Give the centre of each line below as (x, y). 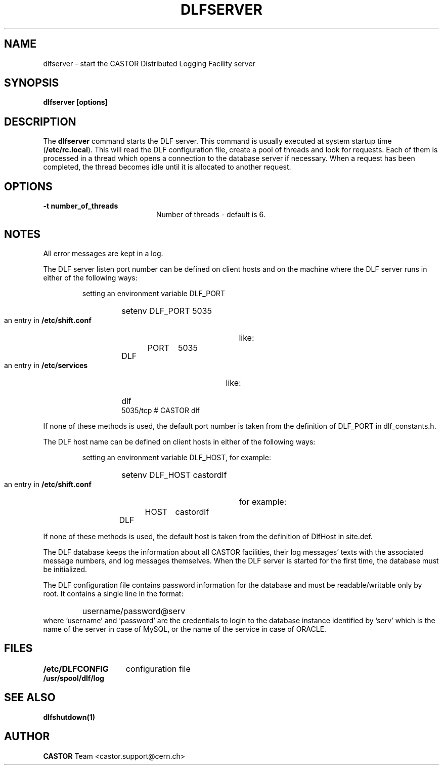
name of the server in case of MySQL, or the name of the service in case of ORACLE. (185, 629)
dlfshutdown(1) (69, 717)
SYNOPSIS (32, 83)
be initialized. (65, 569)
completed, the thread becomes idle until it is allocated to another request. (167, 167)
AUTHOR (27, 737)
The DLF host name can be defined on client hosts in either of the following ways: (179, 441)
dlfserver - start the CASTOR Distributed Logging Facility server (149, 63)
